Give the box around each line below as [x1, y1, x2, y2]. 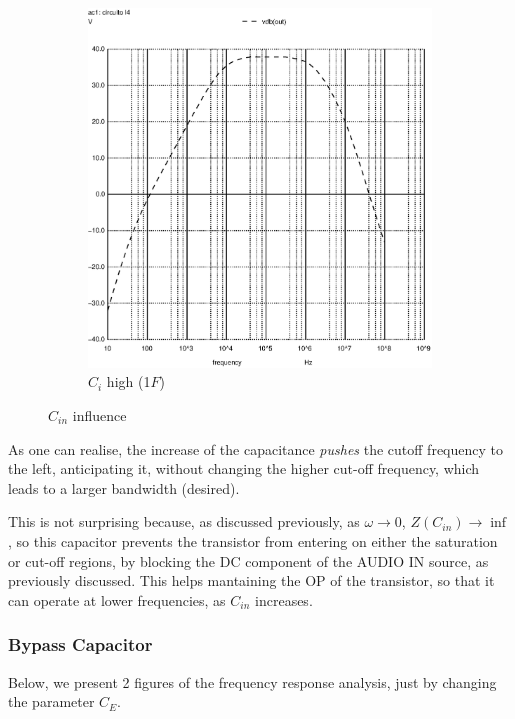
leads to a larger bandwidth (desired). [8, 477, 240, 498]
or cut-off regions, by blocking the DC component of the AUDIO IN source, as [8, 550, 489, 571]
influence [72, 404, 127, 425]
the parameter [8, 691, 95, 712]
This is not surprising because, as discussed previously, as [8, 511, 360, 532]
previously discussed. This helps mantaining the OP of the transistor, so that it [8, 570, 495, 591]
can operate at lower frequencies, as [8, 589, 226, 610]
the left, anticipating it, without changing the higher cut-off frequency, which [8, 458, 480, 479]
